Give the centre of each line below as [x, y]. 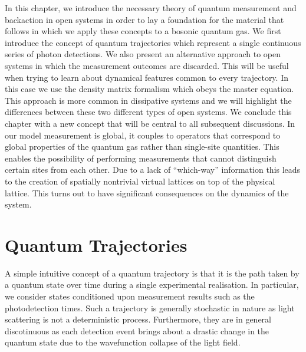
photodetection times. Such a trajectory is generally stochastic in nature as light [150, 307]
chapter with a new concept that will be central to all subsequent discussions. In [150, 123]
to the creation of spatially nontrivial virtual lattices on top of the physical [140, 181]
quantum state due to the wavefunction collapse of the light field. [123, 342]
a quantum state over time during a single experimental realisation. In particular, [152, 284]
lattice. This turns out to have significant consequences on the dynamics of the [147, 193]
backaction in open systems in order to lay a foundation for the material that [144, 19]
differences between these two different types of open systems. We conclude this [148, 112]
